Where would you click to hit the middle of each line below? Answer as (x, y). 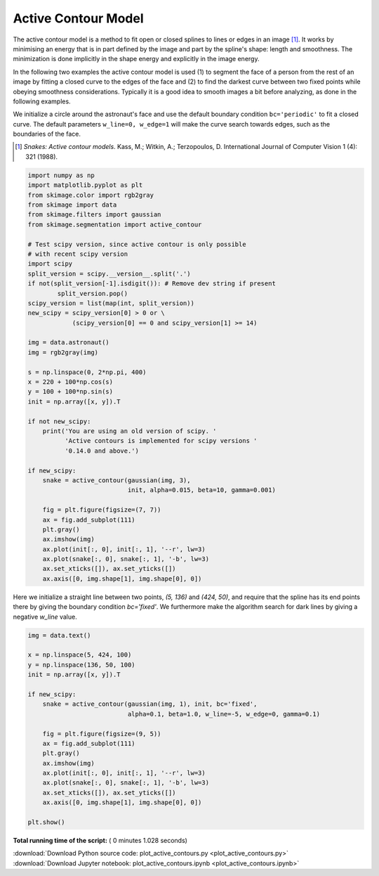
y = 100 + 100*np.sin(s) (71, 392)
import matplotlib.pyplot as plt (85, 185)
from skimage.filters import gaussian (94, 215)
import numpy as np (61, 175)
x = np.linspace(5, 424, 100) (80, 655)
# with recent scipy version (78, 254)
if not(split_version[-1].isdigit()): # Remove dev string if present (152, 284)
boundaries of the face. (47, 134)
